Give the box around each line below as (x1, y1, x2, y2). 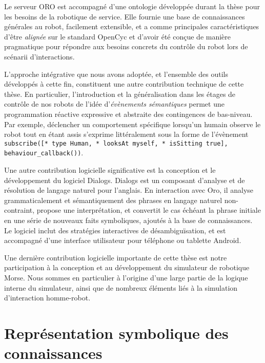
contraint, (4, 205, 35, 215)
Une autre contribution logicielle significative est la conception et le (4, 165, 216, 175)
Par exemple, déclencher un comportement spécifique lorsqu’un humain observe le (4, 118, 261, 129)
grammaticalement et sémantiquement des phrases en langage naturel (4, 194, 222, 205)
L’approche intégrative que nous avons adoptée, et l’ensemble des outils (4, 68, 228, 79)
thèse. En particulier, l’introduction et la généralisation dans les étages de (4, 88, 236, 99)
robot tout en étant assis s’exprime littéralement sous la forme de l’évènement (4, 129, 249, 139)
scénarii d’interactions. (4, 51, 75, 62)
